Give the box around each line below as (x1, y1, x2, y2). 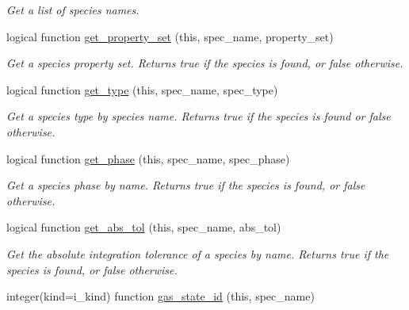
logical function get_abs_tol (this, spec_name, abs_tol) (6, 219, 281, 235)
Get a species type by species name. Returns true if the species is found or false (6, 108, 391, 124)
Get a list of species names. (6, 2, 140, 17)
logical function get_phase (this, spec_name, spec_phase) (6, 150, 290, 166)
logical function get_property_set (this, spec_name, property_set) (6, 28, 334, 44)
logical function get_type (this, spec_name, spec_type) (6, 81, 278, 98)
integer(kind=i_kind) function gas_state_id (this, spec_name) (6, 288, 315, 304)
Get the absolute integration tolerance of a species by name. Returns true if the (6, 245, 389, 262)
